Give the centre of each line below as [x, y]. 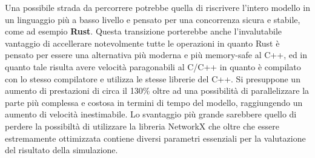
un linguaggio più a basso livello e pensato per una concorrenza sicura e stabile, [153, 19]
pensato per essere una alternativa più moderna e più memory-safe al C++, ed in [156, 55]
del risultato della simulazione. [61, 150]
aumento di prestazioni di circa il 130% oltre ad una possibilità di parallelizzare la [157, 91]
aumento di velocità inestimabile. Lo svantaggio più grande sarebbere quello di [151, 114]
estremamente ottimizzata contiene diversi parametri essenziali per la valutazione [155, 138]
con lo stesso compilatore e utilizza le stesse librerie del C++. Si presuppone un [153, 78]
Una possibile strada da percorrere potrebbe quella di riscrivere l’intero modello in [157, 7]
